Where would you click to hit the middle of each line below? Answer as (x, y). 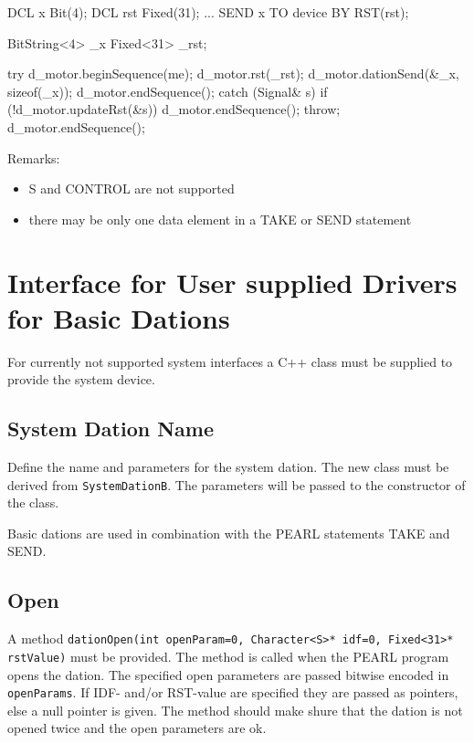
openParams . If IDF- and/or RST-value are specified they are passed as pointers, (233, 692)
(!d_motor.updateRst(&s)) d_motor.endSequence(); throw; (174, 109)
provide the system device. (81, 379)
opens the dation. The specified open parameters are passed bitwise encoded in (228, 674)
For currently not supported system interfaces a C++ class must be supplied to (230, 361)
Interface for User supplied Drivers (232, 282)
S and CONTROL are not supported (132, 188)
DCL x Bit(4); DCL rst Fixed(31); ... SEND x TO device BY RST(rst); (208, 12)
